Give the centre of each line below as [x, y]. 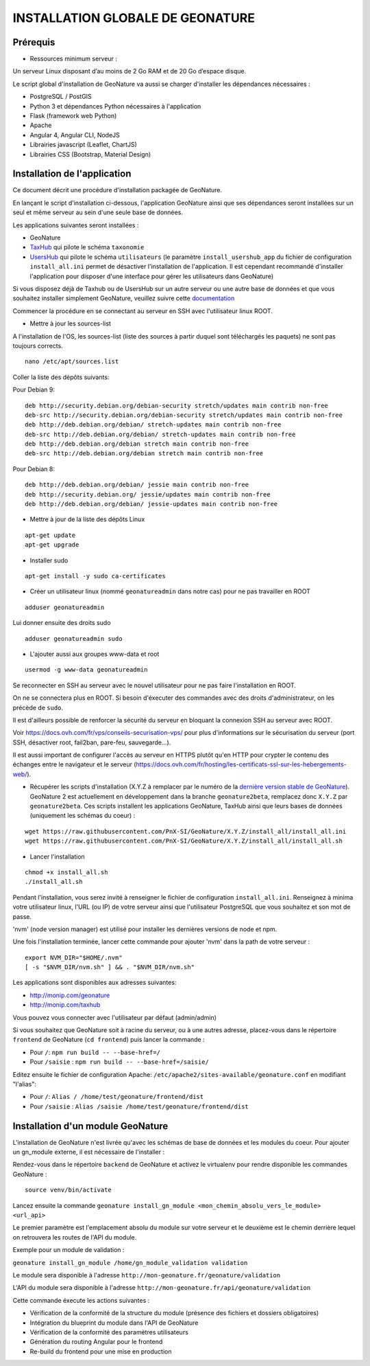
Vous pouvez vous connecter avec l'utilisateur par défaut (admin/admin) [115, 1017]
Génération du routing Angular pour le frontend [96, 1342]
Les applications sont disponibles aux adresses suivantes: [95, 983]
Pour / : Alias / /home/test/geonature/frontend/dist [117, 1097]
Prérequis [34, 42]
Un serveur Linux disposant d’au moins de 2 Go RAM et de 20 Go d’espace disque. [129, 71]
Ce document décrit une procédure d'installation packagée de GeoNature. [118, 190]
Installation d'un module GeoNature [90, 1126]
